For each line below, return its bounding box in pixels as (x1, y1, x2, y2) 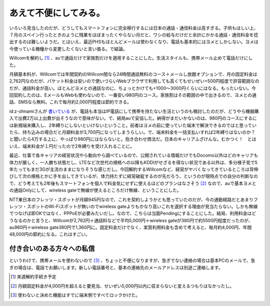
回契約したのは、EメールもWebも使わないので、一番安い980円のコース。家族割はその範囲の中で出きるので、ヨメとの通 (9, 92, 257, 98)
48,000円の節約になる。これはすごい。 (9, 231, 90, 237)
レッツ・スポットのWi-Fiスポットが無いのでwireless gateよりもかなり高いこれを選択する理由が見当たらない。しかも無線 (9, 203, 258, 209)
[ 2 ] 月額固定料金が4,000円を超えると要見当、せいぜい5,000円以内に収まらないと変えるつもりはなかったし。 (10, 283, 234, 289)
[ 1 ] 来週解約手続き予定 (10, 274, 57, 280)
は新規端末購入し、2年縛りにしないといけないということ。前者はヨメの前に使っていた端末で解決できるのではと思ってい (9, 122, 257, 128)
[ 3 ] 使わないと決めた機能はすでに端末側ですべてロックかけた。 (10, 292, 140, 298)
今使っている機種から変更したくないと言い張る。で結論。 (9, 45, 127, 52)
